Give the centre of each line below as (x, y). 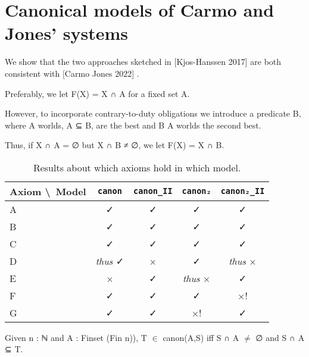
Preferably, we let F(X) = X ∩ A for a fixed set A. (97, 93)
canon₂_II (243, 191)
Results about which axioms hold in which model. (137, 167)
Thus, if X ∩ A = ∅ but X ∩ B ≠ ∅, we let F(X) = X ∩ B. (115, 145)
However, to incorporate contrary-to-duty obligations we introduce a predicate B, (153, 113)
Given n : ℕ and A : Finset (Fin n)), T (76, 337)
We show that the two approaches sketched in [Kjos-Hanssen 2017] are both (143, 62)
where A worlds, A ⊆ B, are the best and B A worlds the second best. (133, 125)
